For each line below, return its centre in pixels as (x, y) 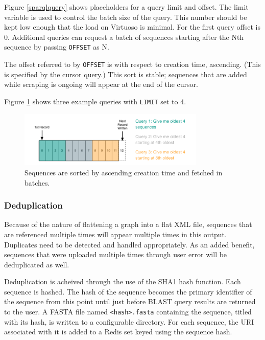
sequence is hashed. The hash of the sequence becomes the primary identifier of (128, 291)
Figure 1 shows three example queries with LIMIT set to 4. (95, 101)
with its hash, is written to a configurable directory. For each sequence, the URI (129, 321)
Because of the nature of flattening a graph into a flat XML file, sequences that (128, 224)
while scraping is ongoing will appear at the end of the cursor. (101, 84)
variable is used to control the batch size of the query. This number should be (126, 17)
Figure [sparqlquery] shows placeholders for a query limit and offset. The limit (126, 7)
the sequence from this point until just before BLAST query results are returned (130, 301)
